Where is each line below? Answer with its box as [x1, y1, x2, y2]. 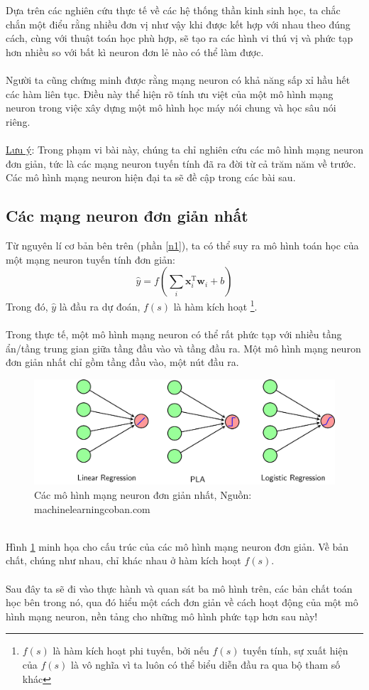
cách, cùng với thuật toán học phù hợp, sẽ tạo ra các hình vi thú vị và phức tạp [6, 31, 353, 45]
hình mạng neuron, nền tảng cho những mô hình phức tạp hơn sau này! [6, 608, 318, 623]
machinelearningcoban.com [34, 501, 150, 516]
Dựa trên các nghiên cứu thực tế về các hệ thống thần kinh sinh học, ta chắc [6, 3, 341, 17]
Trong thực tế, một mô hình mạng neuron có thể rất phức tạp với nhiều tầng [6, 326, 342, 341]
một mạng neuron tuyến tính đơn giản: [6, 252, 175, 266]
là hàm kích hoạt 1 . [173, 297, 258, 313]
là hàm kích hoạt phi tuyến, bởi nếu [53, 643, 209, 658]
